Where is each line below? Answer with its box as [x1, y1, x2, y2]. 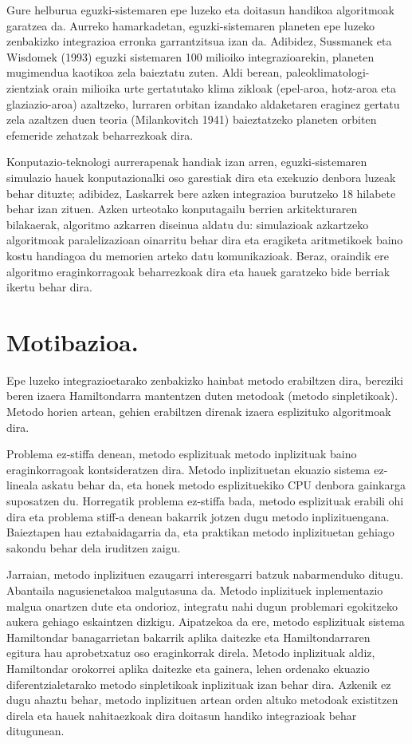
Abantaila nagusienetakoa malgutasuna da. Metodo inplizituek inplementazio [6, 581, 383, 598]
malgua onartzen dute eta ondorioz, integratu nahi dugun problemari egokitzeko [6, 597, 398, 614]
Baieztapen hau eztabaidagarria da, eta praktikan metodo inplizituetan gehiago [6, 524, 394, 540]
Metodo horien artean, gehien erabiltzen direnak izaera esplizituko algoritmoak [6, 403, 391, 419]
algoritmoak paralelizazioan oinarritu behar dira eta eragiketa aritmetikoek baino [6, 232, 403, 248]
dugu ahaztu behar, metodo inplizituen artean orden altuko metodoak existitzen [6, 691, 398, 708]
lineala [6, 477, 38, 493]
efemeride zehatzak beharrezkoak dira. [6, 126, 194, 143]
